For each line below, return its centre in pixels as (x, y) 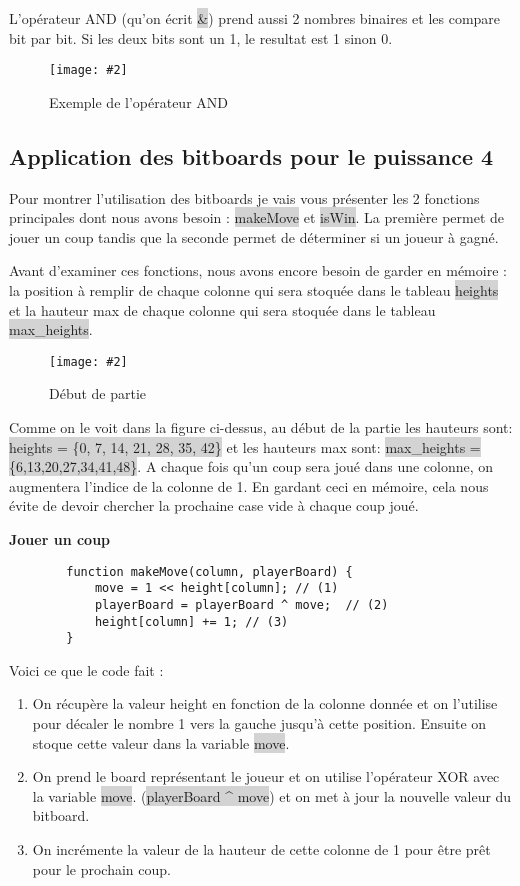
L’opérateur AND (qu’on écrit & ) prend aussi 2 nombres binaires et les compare (255, 18)
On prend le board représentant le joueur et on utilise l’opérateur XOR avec (266, 776)
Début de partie (98, 393)
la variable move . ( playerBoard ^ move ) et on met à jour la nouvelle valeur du (272, 795)
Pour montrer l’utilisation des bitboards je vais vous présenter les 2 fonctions (244, 197)
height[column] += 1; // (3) (191, 621)
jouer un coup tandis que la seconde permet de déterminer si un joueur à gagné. (254, 236)
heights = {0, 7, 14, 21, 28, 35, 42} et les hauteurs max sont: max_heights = (245, 446)
